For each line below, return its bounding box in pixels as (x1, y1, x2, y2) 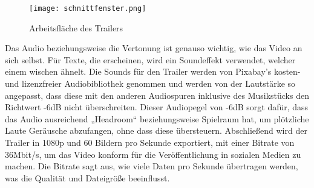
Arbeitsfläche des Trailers (29, 21, 123, 34)
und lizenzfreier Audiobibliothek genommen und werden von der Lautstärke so (5, 77, 296, 90)
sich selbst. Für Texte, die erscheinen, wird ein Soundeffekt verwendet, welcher (5, 53, 296, 66)
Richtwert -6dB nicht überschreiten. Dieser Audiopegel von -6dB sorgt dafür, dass (5, 101, 309, 113)
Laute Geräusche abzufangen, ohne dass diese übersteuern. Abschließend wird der (5, 124, 307, 137)
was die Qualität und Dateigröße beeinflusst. (5, 171, 170, 184)
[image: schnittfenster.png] (29, 4, 146, 13)
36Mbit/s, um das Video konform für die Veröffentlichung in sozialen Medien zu (5, 148, 301, 160)
